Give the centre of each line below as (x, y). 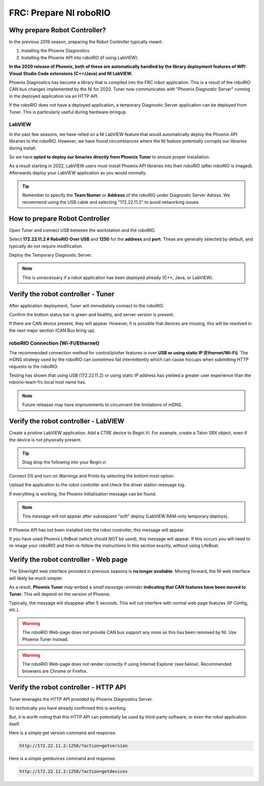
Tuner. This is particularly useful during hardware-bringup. (68, 112)
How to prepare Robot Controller (59, 218)
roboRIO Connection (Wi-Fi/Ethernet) (54, 343)
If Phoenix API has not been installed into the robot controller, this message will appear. (97, 530)
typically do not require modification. (46, 246)
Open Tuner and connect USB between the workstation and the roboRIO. (82, 230)
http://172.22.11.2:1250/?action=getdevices (74, 772)
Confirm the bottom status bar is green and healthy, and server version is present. (92, 315)
